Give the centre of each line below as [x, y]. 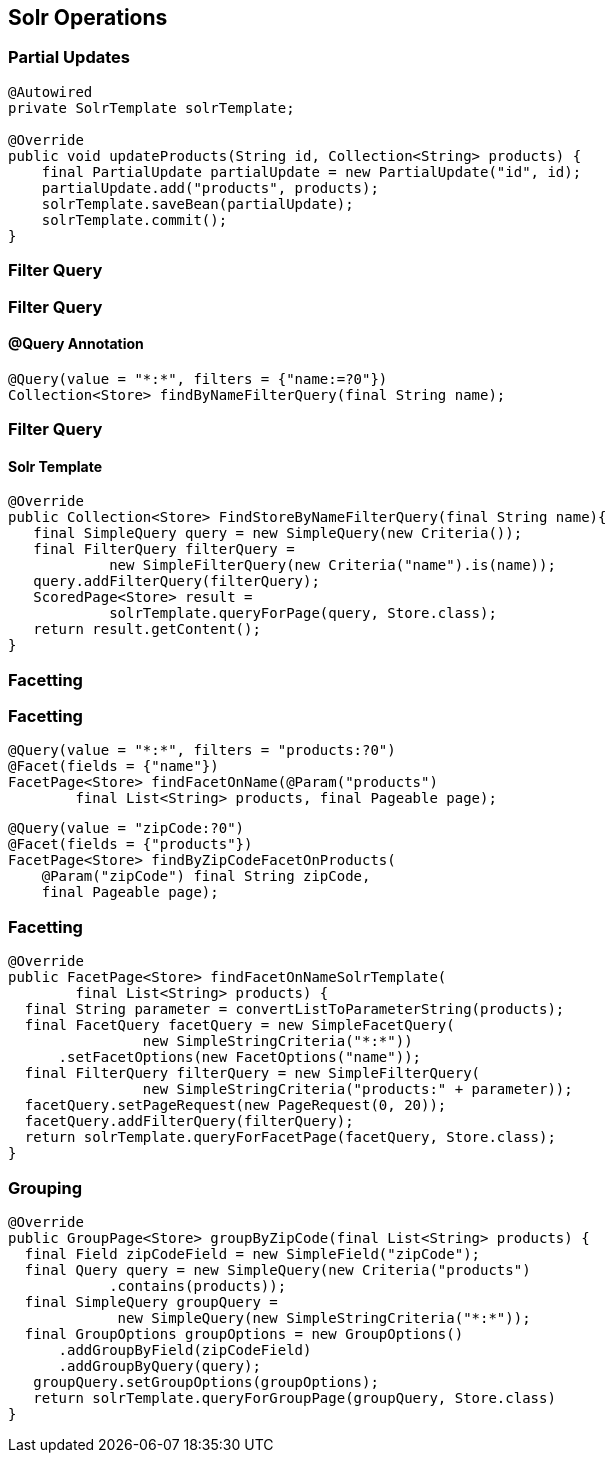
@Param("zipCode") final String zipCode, [206, 876]
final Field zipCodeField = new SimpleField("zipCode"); [252, 1253]
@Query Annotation [76, 344]
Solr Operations [88, 17]
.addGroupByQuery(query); [159, 1365]
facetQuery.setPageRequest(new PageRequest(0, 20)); [235, 1105]
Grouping [45, 1187]
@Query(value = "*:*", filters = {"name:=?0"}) [198, 378]
